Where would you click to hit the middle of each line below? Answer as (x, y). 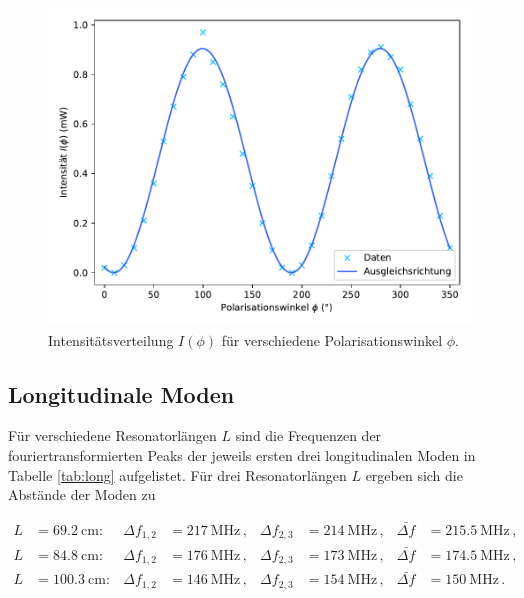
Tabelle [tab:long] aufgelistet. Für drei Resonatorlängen (177, 474)
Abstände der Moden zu (82, 494)
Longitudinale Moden (121, 393)
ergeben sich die (414, 474)
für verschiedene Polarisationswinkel (332, 339)
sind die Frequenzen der (308, 435)
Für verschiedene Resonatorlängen (112, 435)
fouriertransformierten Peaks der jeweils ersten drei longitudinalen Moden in (242, 454)
